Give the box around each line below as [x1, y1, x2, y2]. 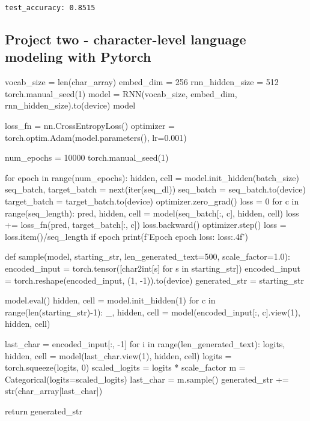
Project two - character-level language [5, 30, 246, 49]
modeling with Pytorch [5, 47, 151, 66]
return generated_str [5, 404, 82, 417]
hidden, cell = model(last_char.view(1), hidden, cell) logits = [5, 349, 232, 362]
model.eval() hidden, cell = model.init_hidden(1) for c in [5, 294, 216, 306]
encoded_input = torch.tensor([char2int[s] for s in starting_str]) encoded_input [5, 261, 300, 274]
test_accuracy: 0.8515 [5, 4, 96, 12]
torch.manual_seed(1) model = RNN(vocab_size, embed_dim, [5, 87, 237, 100]
